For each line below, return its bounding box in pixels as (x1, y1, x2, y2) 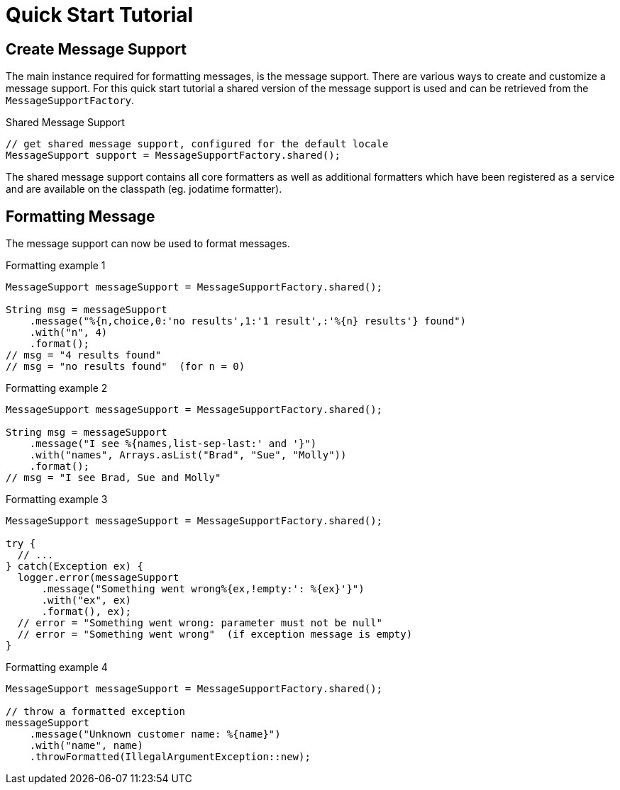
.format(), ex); (41, 606, 132, 618)
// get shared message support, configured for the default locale (6, 138, 389, 150)
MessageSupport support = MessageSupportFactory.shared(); (6, 149, 341, 162)
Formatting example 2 (6, 382, 108, 395)
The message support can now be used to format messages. (6, 237, 290, 250)
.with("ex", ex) (41, 594, 132, 606)
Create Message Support (6, 40, 187, 58)
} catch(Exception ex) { (6, 560, 143, 572)
